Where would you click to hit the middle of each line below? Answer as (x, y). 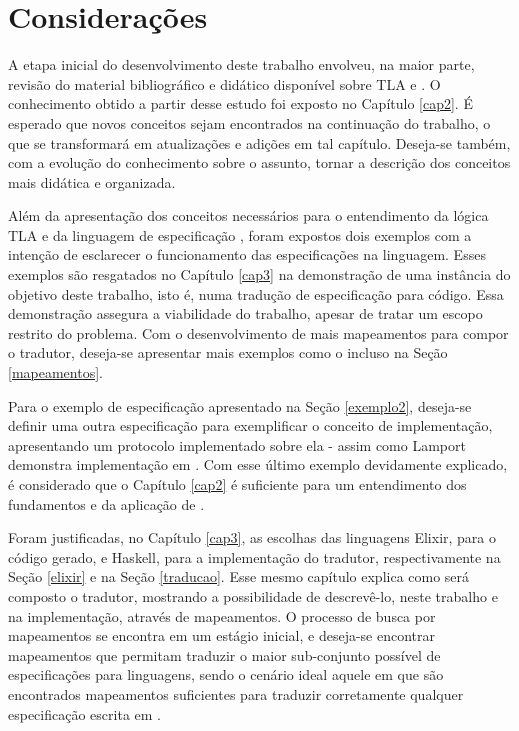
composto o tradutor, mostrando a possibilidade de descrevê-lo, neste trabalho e (253, 595)
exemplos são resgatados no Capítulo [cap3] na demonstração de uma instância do (259, 274)
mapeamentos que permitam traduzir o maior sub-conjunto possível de (224, 654)
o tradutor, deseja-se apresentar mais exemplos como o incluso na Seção (228, 352)
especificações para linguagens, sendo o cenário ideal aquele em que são (226, 674)
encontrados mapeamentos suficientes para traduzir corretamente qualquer (236, 693)
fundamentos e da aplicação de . (106, 503)
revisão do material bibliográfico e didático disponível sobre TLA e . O (224, 83)
